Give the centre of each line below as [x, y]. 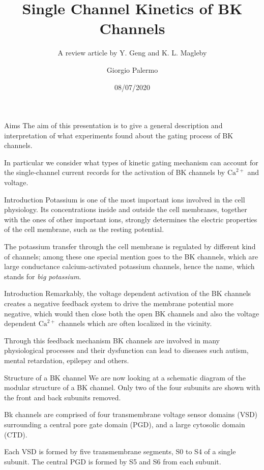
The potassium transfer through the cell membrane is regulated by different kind [130, 246]
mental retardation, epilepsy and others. [67, 360]
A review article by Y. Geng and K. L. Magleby [132, 53]
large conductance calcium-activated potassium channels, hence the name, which [129, 266]
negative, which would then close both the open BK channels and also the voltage [132, 313]
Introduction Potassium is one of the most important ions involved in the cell [125, 199]
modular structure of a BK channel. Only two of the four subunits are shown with [132, 387]
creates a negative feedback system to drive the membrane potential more [119, 303]
